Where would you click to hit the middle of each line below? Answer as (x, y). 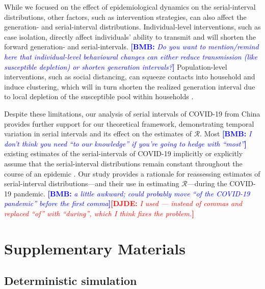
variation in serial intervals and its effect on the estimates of (98, 134)
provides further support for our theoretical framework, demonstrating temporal (129, 123)
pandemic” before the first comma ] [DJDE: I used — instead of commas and (123, 203)
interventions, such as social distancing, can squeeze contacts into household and (130, 77)
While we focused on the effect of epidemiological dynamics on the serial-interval (130, 7)
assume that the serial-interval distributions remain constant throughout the (123, 163)
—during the (207, 183)
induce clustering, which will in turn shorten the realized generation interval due (130, 86)
